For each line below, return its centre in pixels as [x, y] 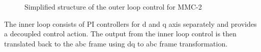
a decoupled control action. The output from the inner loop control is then [120, 34]
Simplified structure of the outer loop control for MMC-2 [113, 7]
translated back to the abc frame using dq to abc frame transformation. [116, 43]
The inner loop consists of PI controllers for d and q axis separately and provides [130, 23]
